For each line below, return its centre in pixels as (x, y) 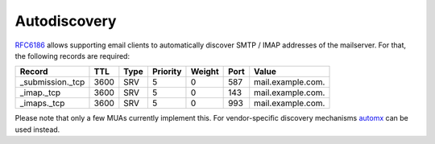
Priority (167, 72)
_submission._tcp (52, 82)
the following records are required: (72, 56)
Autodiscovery (66, 21)
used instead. (37, 130)
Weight (205, 72)
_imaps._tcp (42, 103)
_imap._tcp (40, 93)
